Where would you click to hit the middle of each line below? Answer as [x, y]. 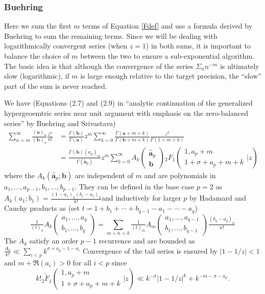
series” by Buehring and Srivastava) [60, 123]
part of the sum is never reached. [56, 85]
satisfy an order [54, 241]
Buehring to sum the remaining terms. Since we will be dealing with [111, 35]
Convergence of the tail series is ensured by [150, 250]
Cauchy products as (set [42, 208]
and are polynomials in [180, 175]
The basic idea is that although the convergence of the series [99, 66]
